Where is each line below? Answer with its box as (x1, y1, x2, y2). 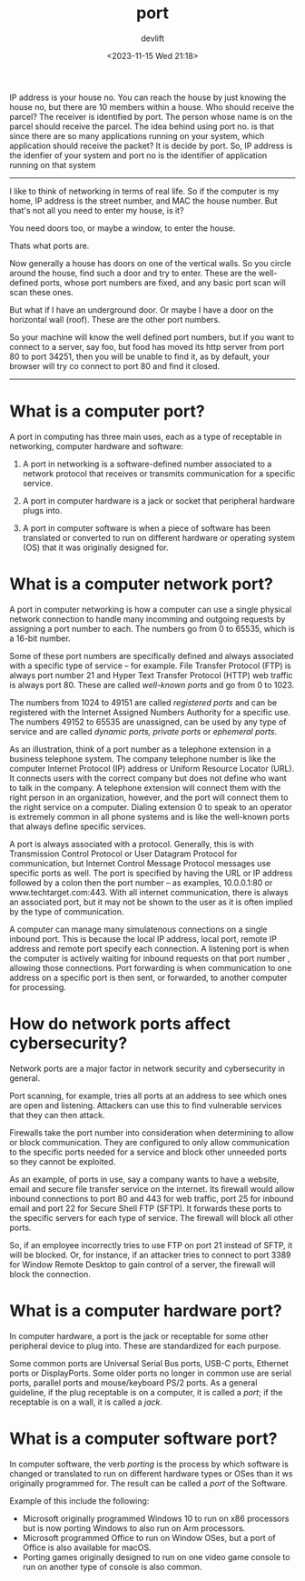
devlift (140, 33, 165, 44)
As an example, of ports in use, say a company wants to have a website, (9, 1174, 280, 1185)
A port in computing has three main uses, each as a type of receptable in (9, 431, 282, 442)
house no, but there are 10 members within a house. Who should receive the (9, 101, 295, 112)
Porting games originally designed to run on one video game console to (22, 1551, 290, 1562)
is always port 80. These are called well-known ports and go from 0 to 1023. (9, 679, 295, 690)
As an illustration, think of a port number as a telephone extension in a (9, 744, 271, 755)
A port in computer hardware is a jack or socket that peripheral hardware (22, 495, 295, 506)
